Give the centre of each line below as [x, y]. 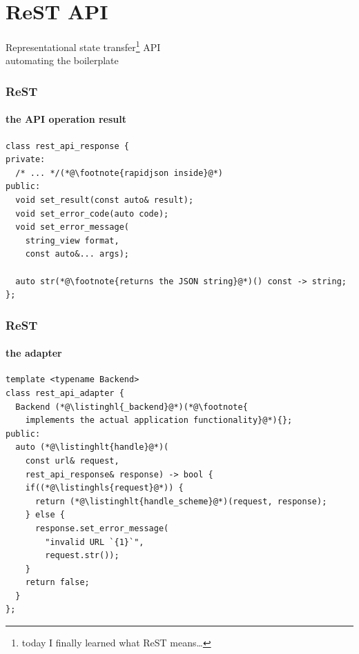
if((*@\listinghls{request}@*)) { [104, 488]
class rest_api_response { [67, 146]
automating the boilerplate [62, 60]
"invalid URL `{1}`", [95, 542]
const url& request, [72, 460]
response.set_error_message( [102, 528]
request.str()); [82, 556]
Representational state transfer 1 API [83, 46]
